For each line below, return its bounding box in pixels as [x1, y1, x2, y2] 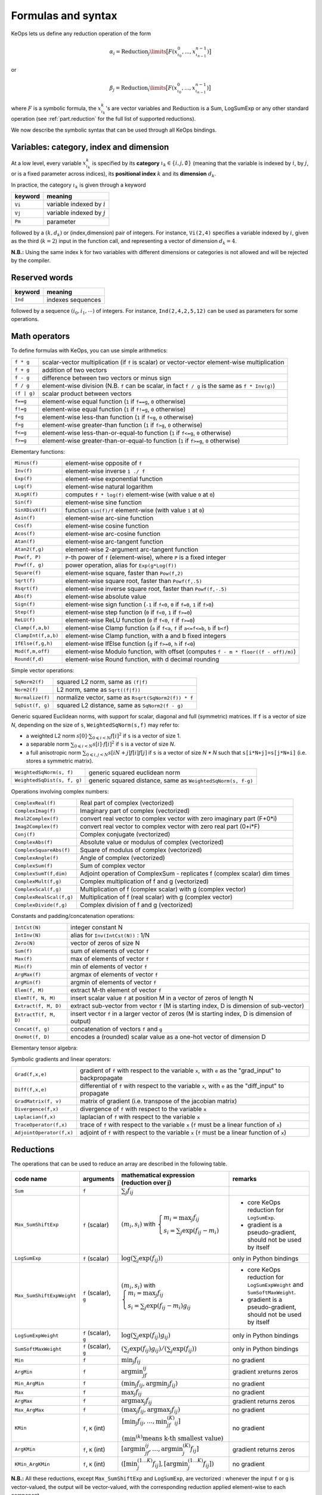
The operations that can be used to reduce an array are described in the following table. [11, 1160, 228, 1167]
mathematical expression [121, 1171, 195, 1179]
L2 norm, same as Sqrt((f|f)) [57, 685, 141, 694]
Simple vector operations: [11, 667, 75, 674]
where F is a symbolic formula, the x [11, 105, 101, 112]
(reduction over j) [121, 1179, 172, 1187]
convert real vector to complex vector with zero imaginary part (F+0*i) [79, 814, 277, 823]
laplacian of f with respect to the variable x [79, 1113, 200, 1121]
